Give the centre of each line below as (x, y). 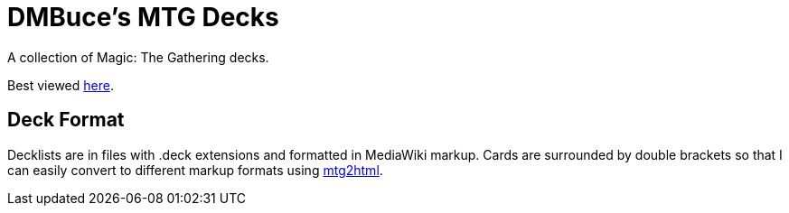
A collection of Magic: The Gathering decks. (138, 57)
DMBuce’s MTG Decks (143, 17)
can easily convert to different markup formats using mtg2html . (195, 170)
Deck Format (66, 120)
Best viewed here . (61, 85)
